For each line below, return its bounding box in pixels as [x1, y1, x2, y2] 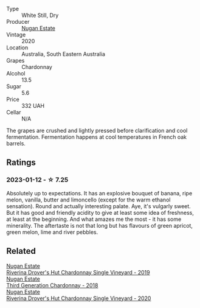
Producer [6, 18, 30, 25]
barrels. [6, 140, 26, 147]
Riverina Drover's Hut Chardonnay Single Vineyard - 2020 [6, 295, 151, 302]
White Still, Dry [21, 12, 59, 19]
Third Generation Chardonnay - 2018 [6, 281, 98, 289]
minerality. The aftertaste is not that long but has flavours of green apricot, [6, 222, 193, 229]
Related [6, 246, 36, 256]
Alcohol [6, 70, 26, 77]
